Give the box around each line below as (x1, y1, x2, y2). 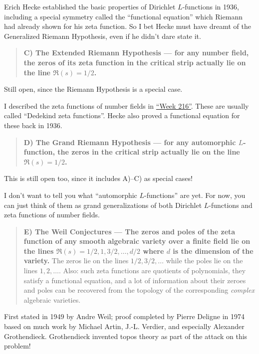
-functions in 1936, (182, 1, 239, 11)
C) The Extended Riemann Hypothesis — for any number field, (23, 47, 249, 58)
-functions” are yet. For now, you (144, 189, 246, 200)
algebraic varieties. (23, 294, 81, 305)
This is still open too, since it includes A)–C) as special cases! (4, 173, 193, 183)
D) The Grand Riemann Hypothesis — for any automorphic (23, 137, 236, 147)
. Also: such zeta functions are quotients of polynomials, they (58, 265, 246, 276)
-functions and (209, 199, 253, 210)
